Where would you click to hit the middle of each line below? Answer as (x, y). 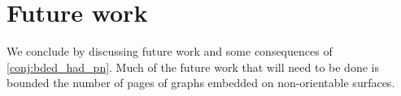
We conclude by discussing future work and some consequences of (170, 51)
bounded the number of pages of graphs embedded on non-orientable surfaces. (201, 83)
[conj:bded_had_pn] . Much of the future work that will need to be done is (193, 67)
